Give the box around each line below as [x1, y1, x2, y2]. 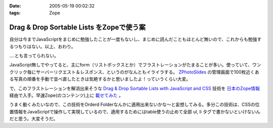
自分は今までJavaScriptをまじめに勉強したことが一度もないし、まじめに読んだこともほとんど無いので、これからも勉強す [9, 36, 262, 42]
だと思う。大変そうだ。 [9, 116, 58, 122]
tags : [9, 10, 21, 16]
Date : [9, 3, 21, 9]
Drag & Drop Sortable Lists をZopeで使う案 [9, 23, 146, 32]
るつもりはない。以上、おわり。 [9, 43, 76, 49]
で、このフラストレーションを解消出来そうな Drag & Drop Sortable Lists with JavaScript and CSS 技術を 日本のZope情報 [9, 85, 260, 91]
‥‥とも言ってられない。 [9, 53, 59, 59]
